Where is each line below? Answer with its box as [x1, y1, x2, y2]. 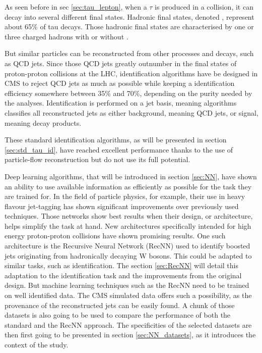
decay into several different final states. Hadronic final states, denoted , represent [5, 11, 254, 22]
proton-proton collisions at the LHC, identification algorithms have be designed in [5, 68, 258, 78]
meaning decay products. [5, 117, 82, 128]
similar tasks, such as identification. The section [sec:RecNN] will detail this [5, 260, 238, 271]
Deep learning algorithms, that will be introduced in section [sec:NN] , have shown [5, 171, 257, 181]
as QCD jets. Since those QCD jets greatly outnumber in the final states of [5, 58, 237, 68]
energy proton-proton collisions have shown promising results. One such [5, 230, 226, 241]
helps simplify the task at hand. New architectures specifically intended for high [5, 220, 251, 231]
